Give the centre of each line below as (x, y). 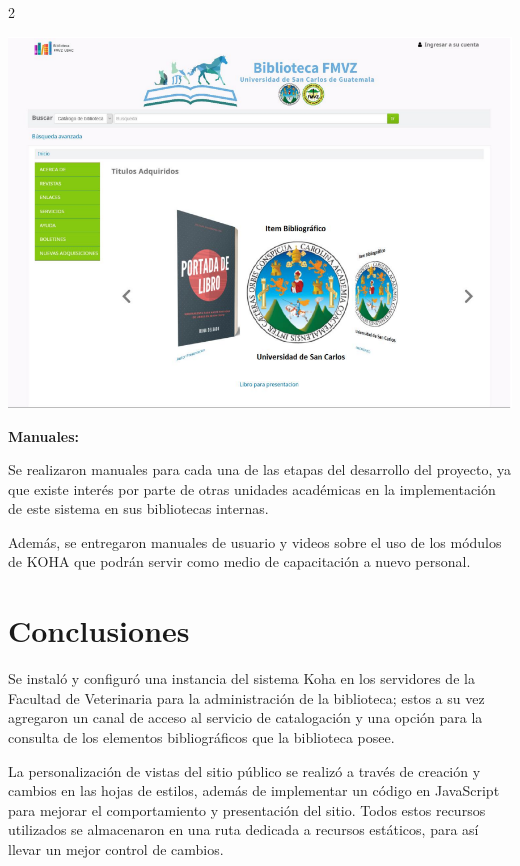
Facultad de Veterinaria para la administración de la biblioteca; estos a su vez (246, 697)
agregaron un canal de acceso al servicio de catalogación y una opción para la (245, 717)
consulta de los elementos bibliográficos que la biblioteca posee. (201, 736)
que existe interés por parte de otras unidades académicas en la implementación (252, 488)
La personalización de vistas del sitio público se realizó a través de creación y (244, 770)
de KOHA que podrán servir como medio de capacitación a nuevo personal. (239, 561)
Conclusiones (99, 630)
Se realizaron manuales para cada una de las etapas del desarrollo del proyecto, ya (259, 469)
